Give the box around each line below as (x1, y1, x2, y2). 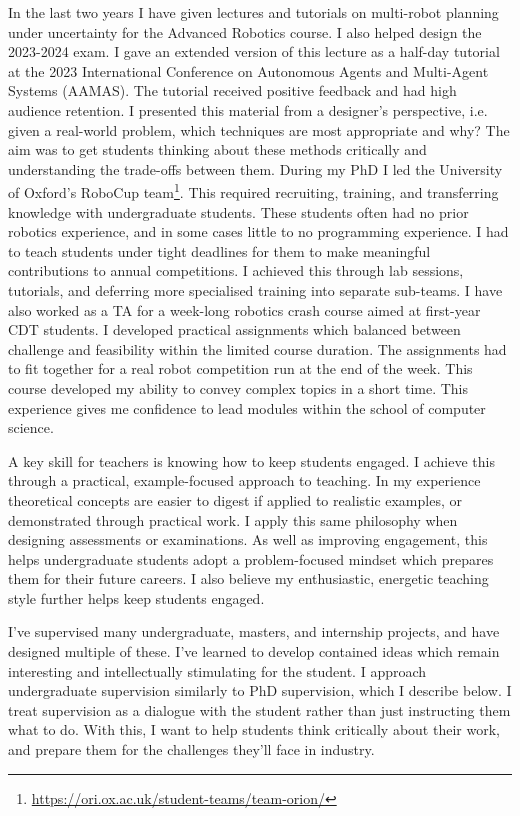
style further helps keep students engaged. (8, 587, 265, 608)
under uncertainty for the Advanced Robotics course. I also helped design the (8, 21, 482, 42)
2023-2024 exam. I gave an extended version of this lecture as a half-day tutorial (8, 41, 500, 62)
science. (8, 417, 54, 438)
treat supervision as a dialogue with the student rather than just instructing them (8, 699, 511, 720)
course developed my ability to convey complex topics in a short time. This (8, 377, 469, 398)
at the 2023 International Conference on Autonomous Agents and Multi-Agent (8, 60, 489, 81)
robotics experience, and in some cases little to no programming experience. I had (8, 221, 509, 242)
